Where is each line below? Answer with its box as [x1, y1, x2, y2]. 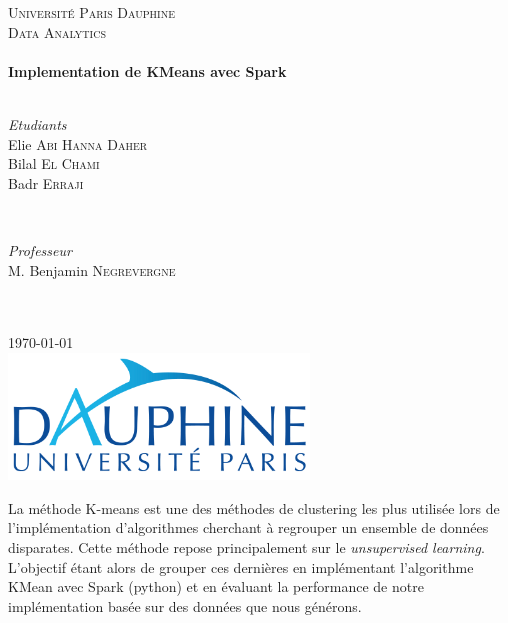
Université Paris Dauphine [8, 2, 176, 22]
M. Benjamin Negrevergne [8, 259, 176, 280]
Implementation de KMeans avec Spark [8, 60, 287, 81]
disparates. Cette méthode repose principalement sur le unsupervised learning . [8, 536, 485, 557]
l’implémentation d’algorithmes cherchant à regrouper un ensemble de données [8, 517, 489, 538]
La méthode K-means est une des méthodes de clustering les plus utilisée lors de [8, 497, 500, 518]
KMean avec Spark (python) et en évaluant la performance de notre [8, 576, 424, 597]
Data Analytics [8, 21, 106, 42]
